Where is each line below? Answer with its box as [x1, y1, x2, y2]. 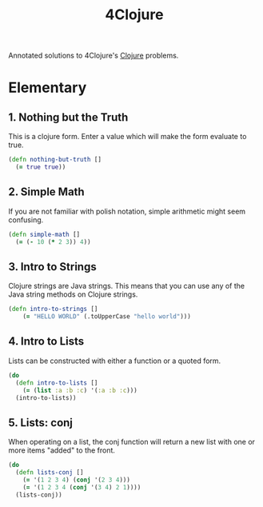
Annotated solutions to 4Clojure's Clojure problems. [8, 50, 179, 61]
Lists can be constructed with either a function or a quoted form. [8, 356, 221, 365]
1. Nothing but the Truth [8, 110, 129, 124]
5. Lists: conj [8, 416, 74, 429]
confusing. [8, 214, 44, 225]
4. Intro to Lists [8, 334, 85, 349]
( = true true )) [15, 163, 66, 171]
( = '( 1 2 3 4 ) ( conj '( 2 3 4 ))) [22, 476, 130, 484]
